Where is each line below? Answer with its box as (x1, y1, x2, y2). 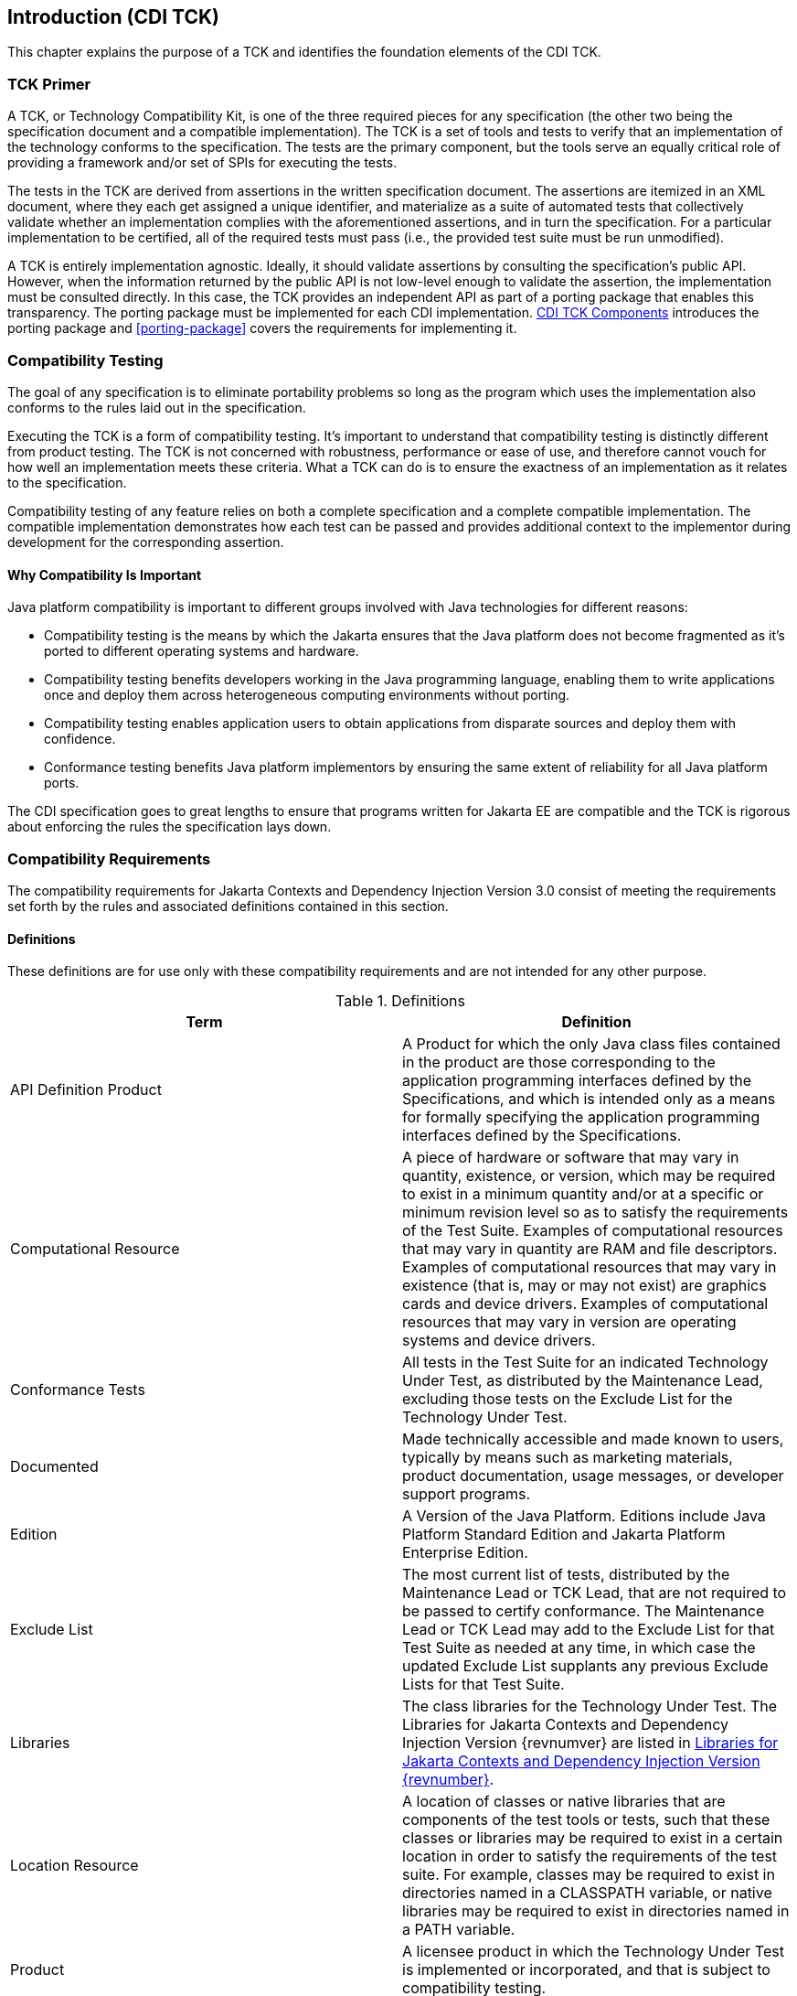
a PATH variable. (402, 1920, 515, 1939)
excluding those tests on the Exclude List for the (402, 1390, 733, 1409)
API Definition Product (10, 1080, 162, 1100)
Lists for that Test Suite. (402, 1675, 565, 1694)
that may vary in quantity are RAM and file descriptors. (402, 1239, 778, 1259)
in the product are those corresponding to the (402, 1053, 716, 1072)
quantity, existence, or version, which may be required (402, 1166, 776, 1186)
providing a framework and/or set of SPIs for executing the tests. (7, 155, 398, 171)
